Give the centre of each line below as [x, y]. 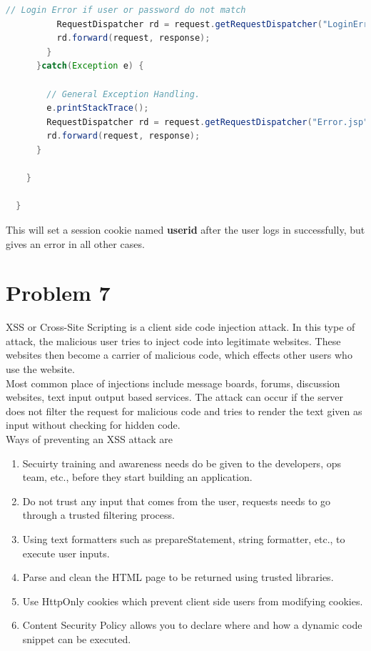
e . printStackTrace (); [98, 108]
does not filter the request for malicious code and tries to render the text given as [184, 411]
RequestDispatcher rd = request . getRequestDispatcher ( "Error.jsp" [208, 122]
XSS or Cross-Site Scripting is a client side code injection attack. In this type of [181, 327]
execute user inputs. [66, 553]
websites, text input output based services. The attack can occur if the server [175, 397]
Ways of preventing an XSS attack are [89, 438]
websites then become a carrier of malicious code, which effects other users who [179, 355]
